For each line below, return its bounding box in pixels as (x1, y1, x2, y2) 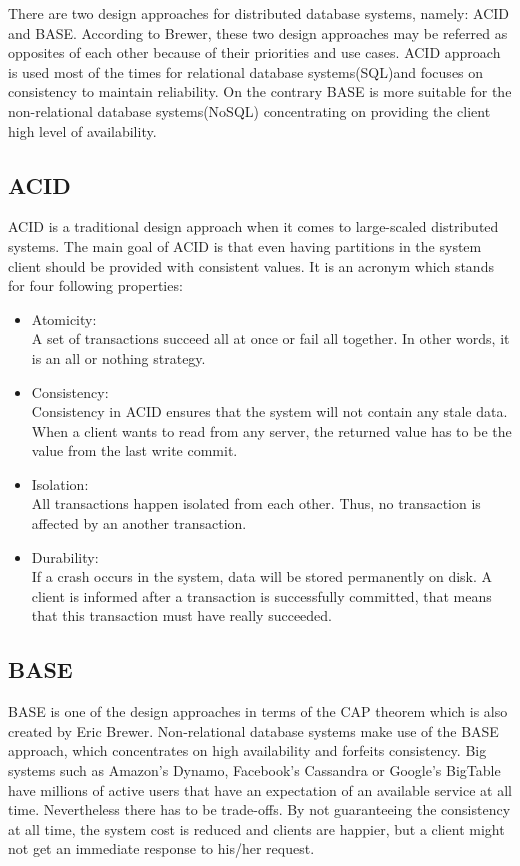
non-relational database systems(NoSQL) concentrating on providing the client (8, 100, 491, 121)
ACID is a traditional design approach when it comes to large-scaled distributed (8, 216, 499, 237)
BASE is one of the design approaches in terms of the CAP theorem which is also (8, 701, 508, 722)
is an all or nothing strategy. (31, 347, 206, 368)
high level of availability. (8, 120, 157, 141)
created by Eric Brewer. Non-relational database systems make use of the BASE (8, 720, 499, 741)
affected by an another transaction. (31, 513, 247, 534)
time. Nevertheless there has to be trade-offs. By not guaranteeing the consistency (8, 799, 511, 820)
